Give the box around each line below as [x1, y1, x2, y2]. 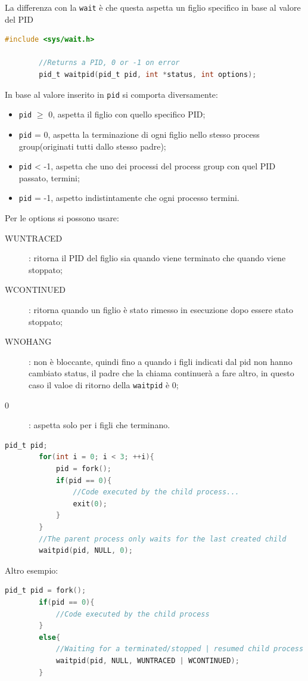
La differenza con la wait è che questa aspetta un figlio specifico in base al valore [5, 1, 301, 13]
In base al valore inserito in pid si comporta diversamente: [5, 88, 218, 100]
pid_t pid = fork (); [5, 586, 86, 595]
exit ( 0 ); [73, 499, 107, 508]
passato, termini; [18, 171, 80, 184]
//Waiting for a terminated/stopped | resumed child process [55, 645, 304, 654]
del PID [5, 13, 33, 25]
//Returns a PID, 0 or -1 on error [39, 58, 180, 67]
